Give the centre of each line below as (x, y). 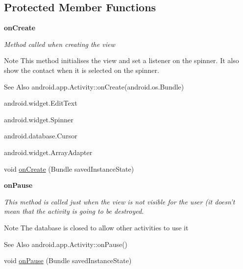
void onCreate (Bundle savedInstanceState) (69, 168)
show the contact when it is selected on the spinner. (82, 70)
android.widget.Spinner (39, 119)
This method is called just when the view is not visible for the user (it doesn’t (120, 201)
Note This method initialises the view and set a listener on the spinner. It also (121, 60)
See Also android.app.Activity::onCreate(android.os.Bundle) (94, 86)
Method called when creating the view (60, 44)
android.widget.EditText (41, 103)
